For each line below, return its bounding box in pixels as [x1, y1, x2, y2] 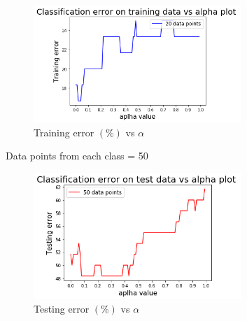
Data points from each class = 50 [6, 148, 148, 163]
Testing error [34, 301, 90, 316]
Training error [34, 124, 94, 139]
